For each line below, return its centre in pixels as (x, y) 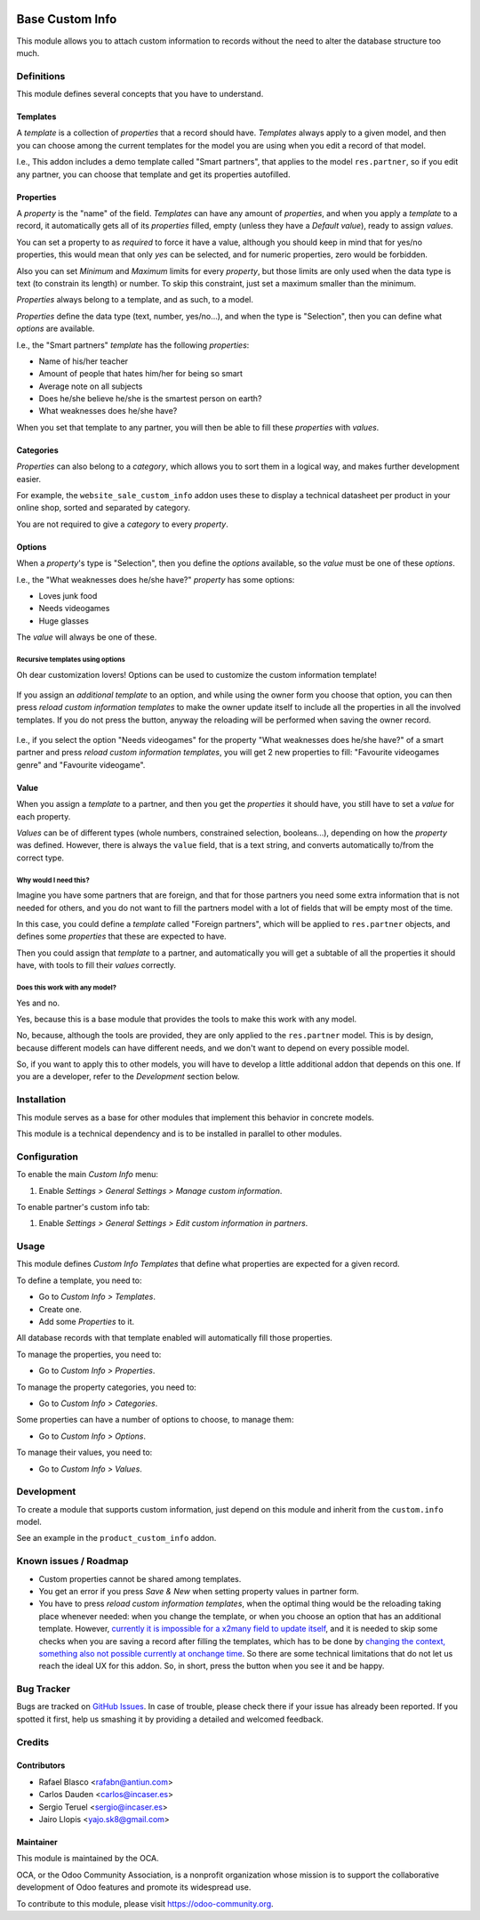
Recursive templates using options (71, 659)
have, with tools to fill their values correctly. (96, 965)
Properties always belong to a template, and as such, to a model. (135, 300)
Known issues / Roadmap (72, 1561)
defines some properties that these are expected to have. (121, 936)
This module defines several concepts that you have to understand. (140, 94)
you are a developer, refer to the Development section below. (128, 1077)
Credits (32, 1742)
